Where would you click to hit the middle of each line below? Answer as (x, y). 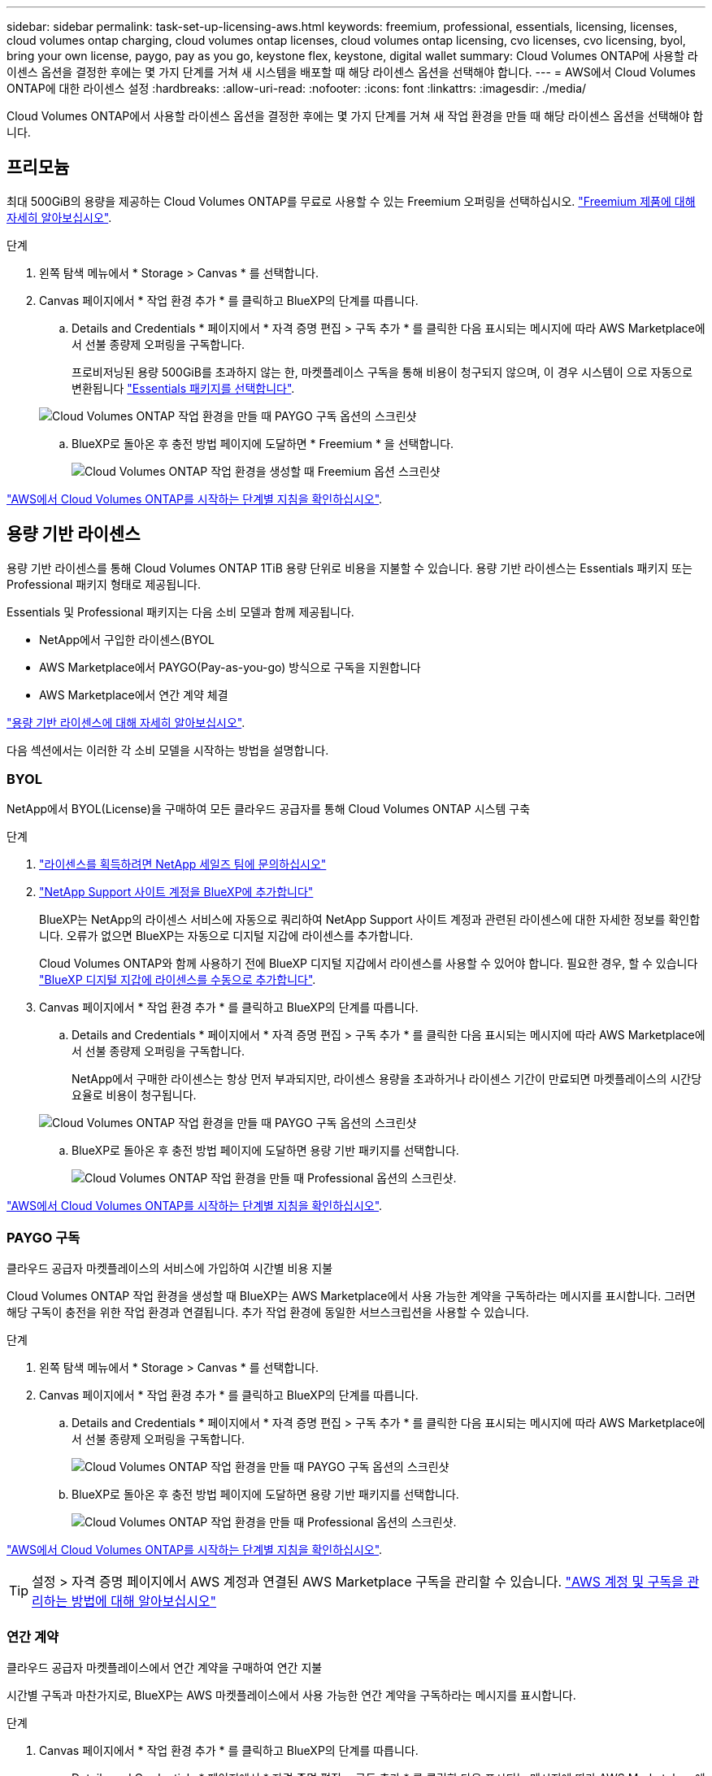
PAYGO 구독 (43, 1237)
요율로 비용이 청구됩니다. (134, 1095)
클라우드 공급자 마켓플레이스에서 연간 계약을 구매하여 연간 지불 (165, 1667)
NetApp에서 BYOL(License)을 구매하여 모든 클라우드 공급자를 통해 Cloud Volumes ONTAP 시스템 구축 (269, 809)
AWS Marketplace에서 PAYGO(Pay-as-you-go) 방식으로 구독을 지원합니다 (230, 667)
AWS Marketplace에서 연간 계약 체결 (134, 694)
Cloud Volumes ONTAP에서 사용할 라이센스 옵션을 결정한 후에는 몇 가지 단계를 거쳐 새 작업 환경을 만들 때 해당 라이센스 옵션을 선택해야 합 (355, 116)
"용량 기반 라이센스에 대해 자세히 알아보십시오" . (126, 722)
